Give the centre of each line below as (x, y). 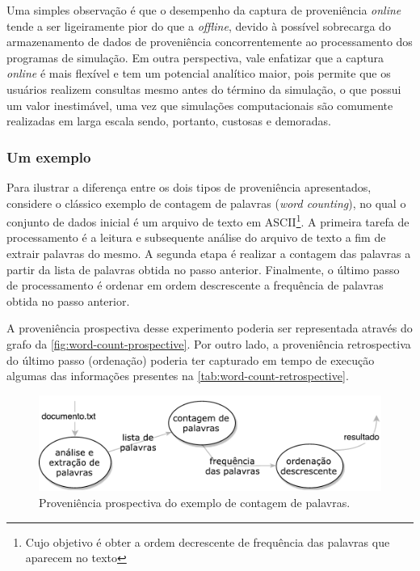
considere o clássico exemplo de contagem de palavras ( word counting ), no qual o (206, 203)
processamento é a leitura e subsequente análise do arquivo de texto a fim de (196, 237)
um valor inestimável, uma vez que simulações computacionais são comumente (200, 105)
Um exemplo (49, 156)
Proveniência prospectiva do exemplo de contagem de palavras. (195, 502)
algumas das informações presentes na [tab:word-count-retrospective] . (178, 376)
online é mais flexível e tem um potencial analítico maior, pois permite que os (199, 73)
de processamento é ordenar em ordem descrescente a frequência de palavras (195, 285)
